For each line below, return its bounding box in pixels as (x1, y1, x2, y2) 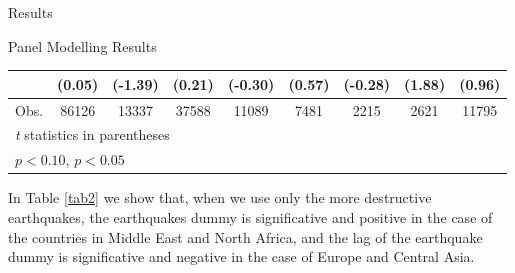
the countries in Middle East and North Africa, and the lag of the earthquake (8, 226, 483, 247)
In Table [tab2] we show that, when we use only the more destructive (8, 187, 432, 208)
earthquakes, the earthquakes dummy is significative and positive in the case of (8, 206, 493, 227)
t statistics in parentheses (15, 124, 170, 145)
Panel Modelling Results (8, 35, 157, 56)
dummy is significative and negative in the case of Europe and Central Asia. (8, 246, 475, 267)
